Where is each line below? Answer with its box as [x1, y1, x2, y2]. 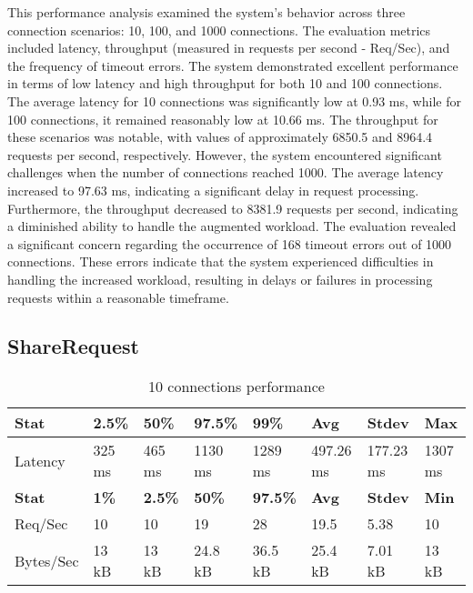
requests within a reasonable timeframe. [7, 287, 229, 307]
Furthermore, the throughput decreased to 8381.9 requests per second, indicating [7, 198, 458, 217]
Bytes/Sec [15, 549, 79, 571]
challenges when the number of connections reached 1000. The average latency [7, 163, 444, 182]
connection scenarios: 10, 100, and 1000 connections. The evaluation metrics [7, 20, 431, 39]
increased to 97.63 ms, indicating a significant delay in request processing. [7, 180, 419, 199]
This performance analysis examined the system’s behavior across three [7, 3, 406, 21]
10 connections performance [148, 376, 325, 397]
